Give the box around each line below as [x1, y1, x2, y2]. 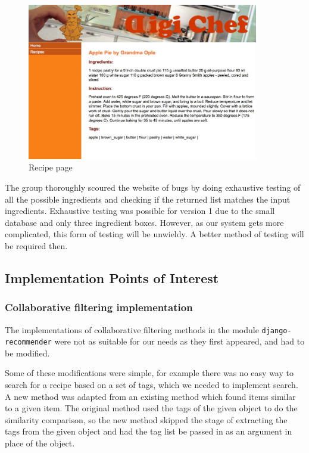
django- [261, 326, 292, 335]
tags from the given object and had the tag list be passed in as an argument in [5, 425, 292, 438]
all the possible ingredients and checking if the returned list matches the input [5, 193, 291, 205]
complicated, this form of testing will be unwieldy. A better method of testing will [5, 228, 304, 240]
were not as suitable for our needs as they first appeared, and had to [54, 335, 305, 347]
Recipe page [29, 161, 73, 173]
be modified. [5, 346, 50, 359]
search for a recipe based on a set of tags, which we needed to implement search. [5, 378, 298, 391]
